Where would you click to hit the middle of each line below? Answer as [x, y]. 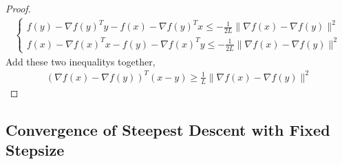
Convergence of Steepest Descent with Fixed [168, 129]
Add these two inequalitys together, [81, 61]
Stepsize [35, 150]
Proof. [18, 8]
